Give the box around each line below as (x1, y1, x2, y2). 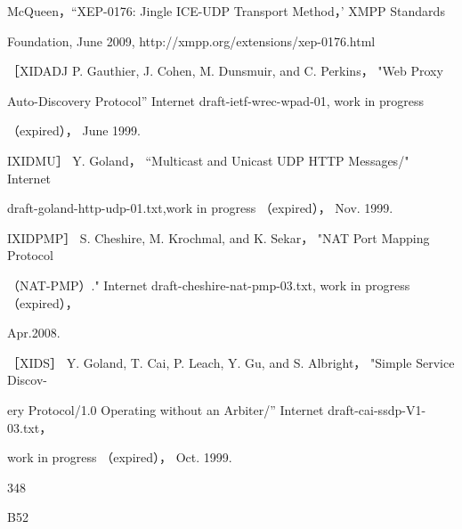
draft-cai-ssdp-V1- (328, 400, 426, 419)
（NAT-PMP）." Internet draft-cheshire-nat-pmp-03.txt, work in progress (7, 275, 410, 294)
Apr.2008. (7, 323, 61, 342)
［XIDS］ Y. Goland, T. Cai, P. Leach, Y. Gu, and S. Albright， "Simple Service (7, 353, 455, 371)
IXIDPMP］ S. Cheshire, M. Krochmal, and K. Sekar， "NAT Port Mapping (7, 228, 430, 247)
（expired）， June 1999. (7, 121, 141, 140)
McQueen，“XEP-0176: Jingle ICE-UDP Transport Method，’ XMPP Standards (7, 2, 445, 20)
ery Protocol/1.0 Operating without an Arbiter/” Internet (7, 400, 324, 419)
